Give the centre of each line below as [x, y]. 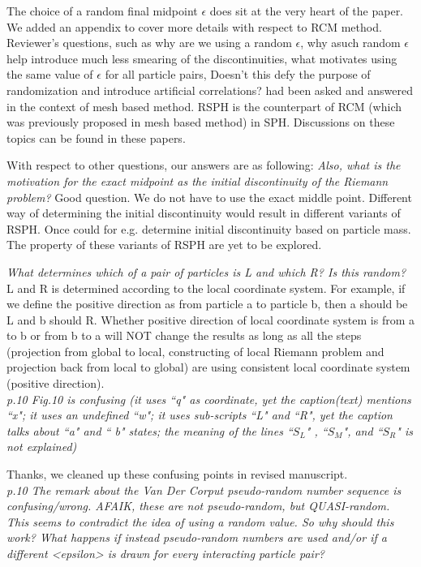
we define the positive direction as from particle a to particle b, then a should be [207, 304]
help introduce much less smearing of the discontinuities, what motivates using [202, 58]
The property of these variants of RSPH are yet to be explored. [164, 245]
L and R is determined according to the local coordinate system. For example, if [206, 288]
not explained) [42, 447]
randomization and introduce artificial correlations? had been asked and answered [210, 90]
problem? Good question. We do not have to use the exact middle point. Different [209, 197]
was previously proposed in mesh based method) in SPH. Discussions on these [201, 122]
